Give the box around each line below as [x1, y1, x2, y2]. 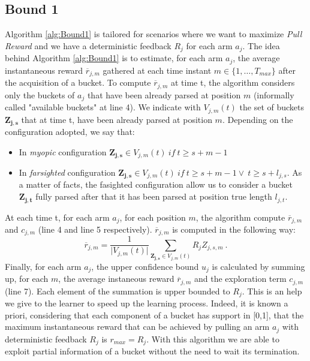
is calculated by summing [212, 260, 305, 272]
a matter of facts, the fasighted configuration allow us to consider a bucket [19, 178, 293, 191]
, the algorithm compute [195, 210, 285, 223]
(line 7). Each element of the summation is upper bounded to [5, 284, 230, 297]
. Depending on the [222, 113, 293, 125]
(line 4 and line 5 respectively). [38, 222, 152, 235]
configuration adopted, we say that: [5, 125, 135, 137]
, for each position [119, 210, 186, 223]
